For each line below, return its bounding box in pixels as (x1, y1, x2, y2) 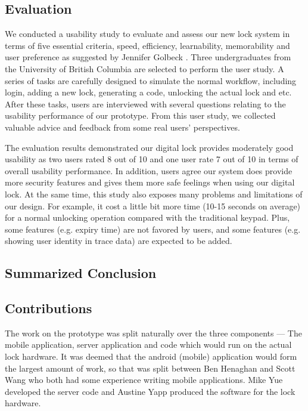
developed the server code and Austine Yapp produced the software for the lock (5, 385, 295, 397)
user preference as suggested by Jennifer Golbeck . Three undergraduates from (5, 51, 291, 63)
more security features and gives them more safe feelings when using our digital (5, 176, 295, 188)
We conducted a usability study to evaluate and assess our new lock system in (5, 27, 290, 40)
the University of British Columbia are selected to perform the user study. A (5, 62, 284, 75)
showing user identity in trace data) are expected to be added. (5, 234, 232, 247)
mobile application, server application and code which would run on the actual (5, 338, 292, 351)
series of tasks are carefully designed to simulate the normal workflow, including (5, 74, 297, 86)
